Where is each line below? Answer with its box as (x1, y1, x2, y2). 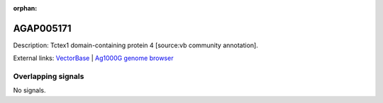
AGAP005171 (13, 22, 72, 35)
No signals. (13, 86, 46, 95)
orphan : (13, 4, 38, 12)
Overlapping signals (13, 71, 84, 81)
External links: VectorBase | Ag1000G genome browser (13, 54, 174, 63)
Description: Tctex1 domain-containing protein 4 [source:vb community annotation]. (13, 41, 258, 49)
